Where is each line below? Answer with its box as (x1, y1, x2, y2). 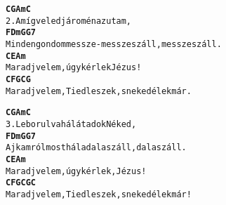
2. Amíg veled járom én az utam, (6, 15, 132, 26)
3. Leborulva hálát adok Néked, (6, 119, 137, 129)
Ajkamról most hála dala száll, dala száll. (6, 143, 187, 153)
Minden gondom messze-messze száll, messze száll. (6, 39, 222, 49)
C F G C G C (6, 178, 36, 188)
